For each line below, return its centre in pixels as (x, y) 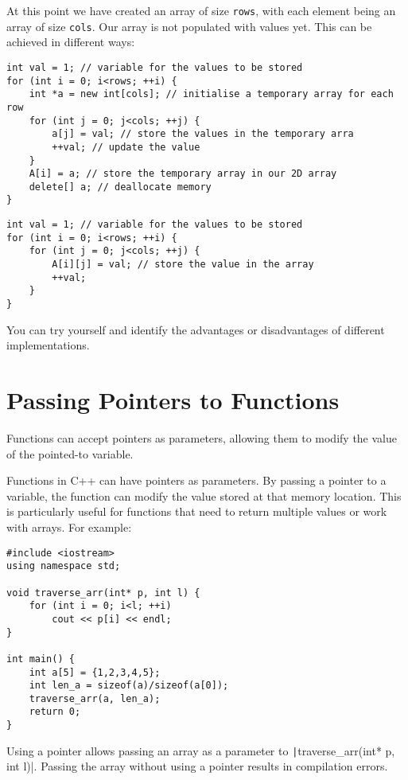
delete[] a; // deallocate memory (120, 187)
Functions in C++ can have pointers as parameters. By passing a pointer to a (196, 480)
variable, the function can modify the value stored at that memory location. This (204, 495)
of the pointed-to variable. (70, 453)
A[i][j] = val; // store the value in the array (183, 265)
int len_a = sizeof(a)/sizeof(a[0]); (129, 686)
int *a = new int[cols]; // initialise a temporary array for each (211, 94)
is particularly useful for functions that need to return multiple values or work (197, 511)
